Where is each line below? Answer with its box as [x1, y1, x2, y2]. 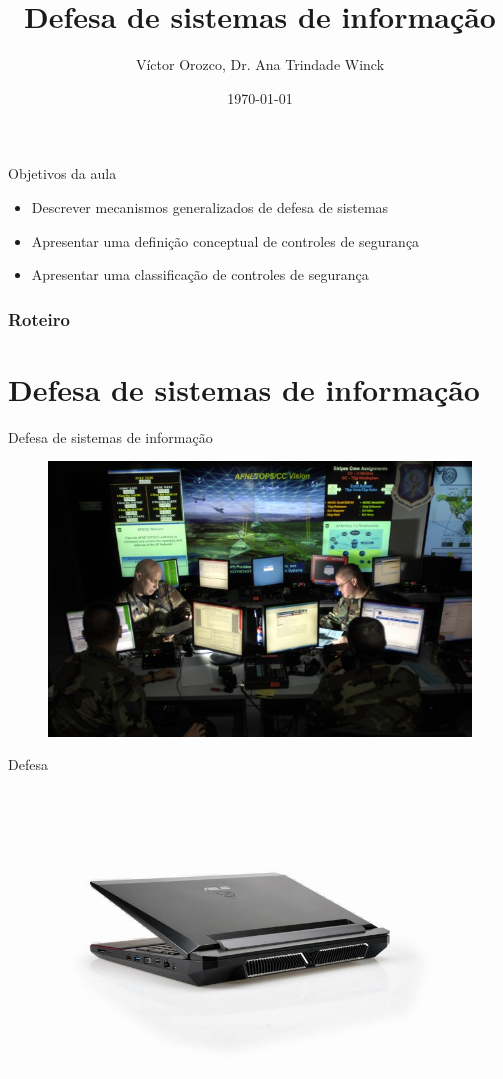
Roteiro [8, 306, 70, 331]
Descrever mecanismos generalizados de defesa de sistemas [31, 196, 389, 217]
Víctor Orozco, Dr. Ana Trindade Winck [135, 54, 385, 75]
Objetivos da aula [8, 163, 117, 184]
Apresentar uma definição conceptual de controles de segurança [31, 230, 420, 251]
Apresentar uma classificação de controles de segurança [31, 264, 369, 285]
